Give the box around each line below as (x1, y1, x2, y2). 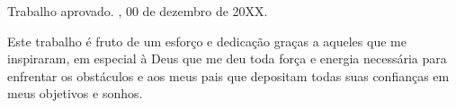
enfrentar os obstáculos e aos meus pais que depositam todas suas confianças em (7, 66, 450, 85)
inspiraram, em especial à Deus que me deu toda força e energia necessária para (7, 49, 447, 68)
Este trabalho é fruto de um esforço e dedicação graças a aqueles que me (7, 31, 407, 50)
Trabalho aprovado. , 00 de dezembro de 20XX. (7, 2, 268, 20)
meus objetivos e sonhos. (7, 84, 143, 103)
